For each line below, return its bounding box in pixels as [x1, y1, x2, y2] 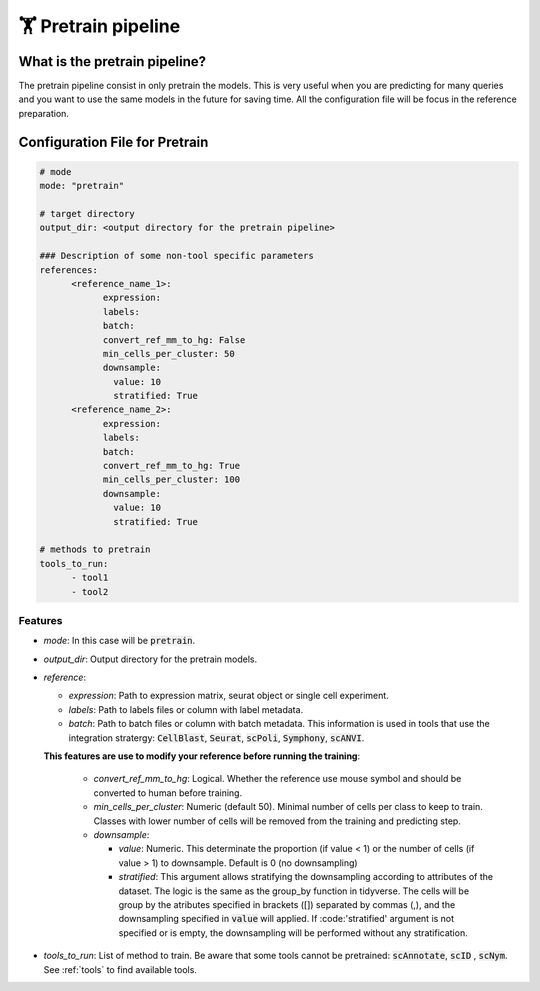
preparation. [18, 107, 70, 119]
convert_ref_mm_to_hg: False [102, 334, 246, 345]
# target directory [39, 208, 135, 220]
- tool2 [71, 586, 109, 597]
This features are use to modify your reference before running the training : [43, 750, 361, 762]
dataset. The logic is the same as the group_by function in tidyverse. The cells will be [118, 885, 470, 897]
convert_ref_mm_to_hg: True [102, 460, 240, 472]
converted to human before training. [93, 786, 243, 799]
